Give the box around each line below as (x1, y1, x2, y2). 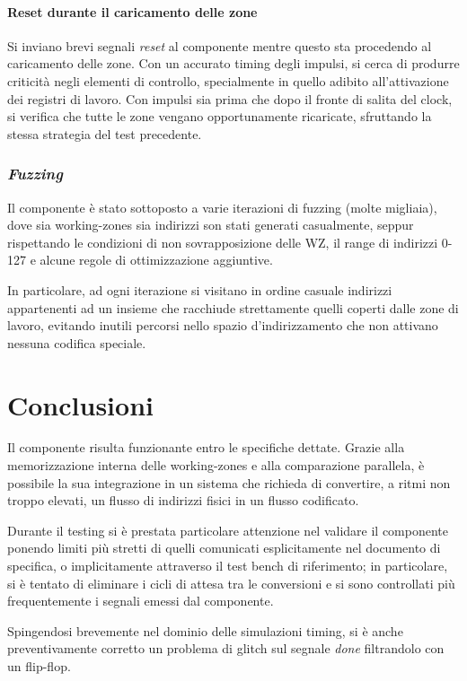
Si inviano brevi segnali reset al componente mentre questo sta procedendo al (7, 36, 432, 55)
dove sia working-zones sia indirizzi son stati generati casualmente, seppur (7, 215, 414, 234)
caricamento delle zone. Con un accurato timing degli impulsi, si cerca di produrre (7, 54, 460, 73)
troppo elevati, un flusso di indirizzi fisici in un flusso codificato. (7, 491, 359, 510)
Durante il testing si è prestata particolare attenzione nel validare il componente (7, 520, 448, 539)
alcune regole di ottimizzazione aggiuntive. (40, 250, 273, 269)
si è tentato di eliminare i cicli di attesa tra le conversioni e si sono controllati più (7, 573, 455, 592)
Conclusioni (7, 386, 154, 423)
